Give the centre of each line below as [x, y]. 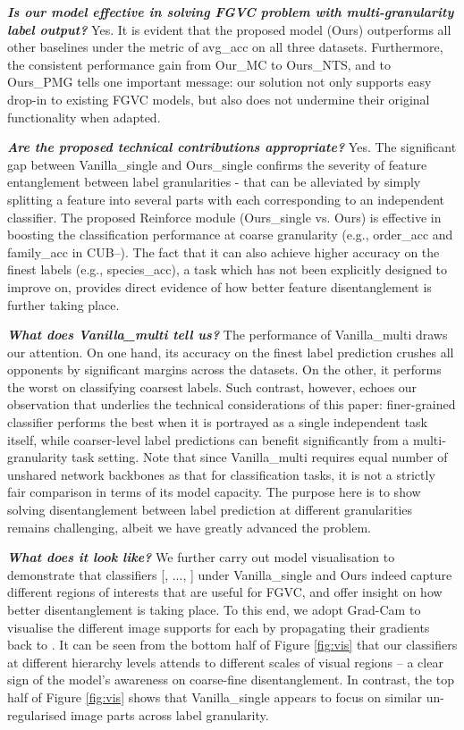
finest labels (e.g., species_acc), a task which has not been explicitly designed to [228, 269]
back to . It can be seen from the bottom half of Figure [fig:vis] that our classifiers [232, 645]
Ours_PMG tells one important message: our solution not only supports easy [219, 82]
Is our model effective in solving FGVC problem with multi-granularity [231, 12]
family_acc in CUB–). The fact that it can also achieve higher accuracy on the [224, 252]
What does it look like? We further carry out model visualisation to [201, 557]
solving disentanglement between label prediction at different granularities [210, 510]
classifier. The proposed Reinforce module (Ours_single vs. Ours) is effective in [224, 217]
